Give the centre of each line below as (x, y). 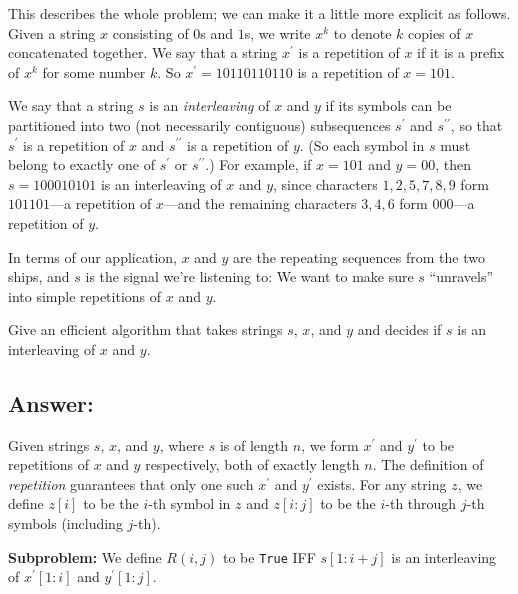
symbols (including (65, 523)
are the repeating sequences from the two (359, 256)
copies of (434, 32)
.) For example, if (258, 164)
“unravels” (461, 276)
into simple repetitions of (85, 295)
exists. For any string (382, 483)
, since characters (325, 183)
